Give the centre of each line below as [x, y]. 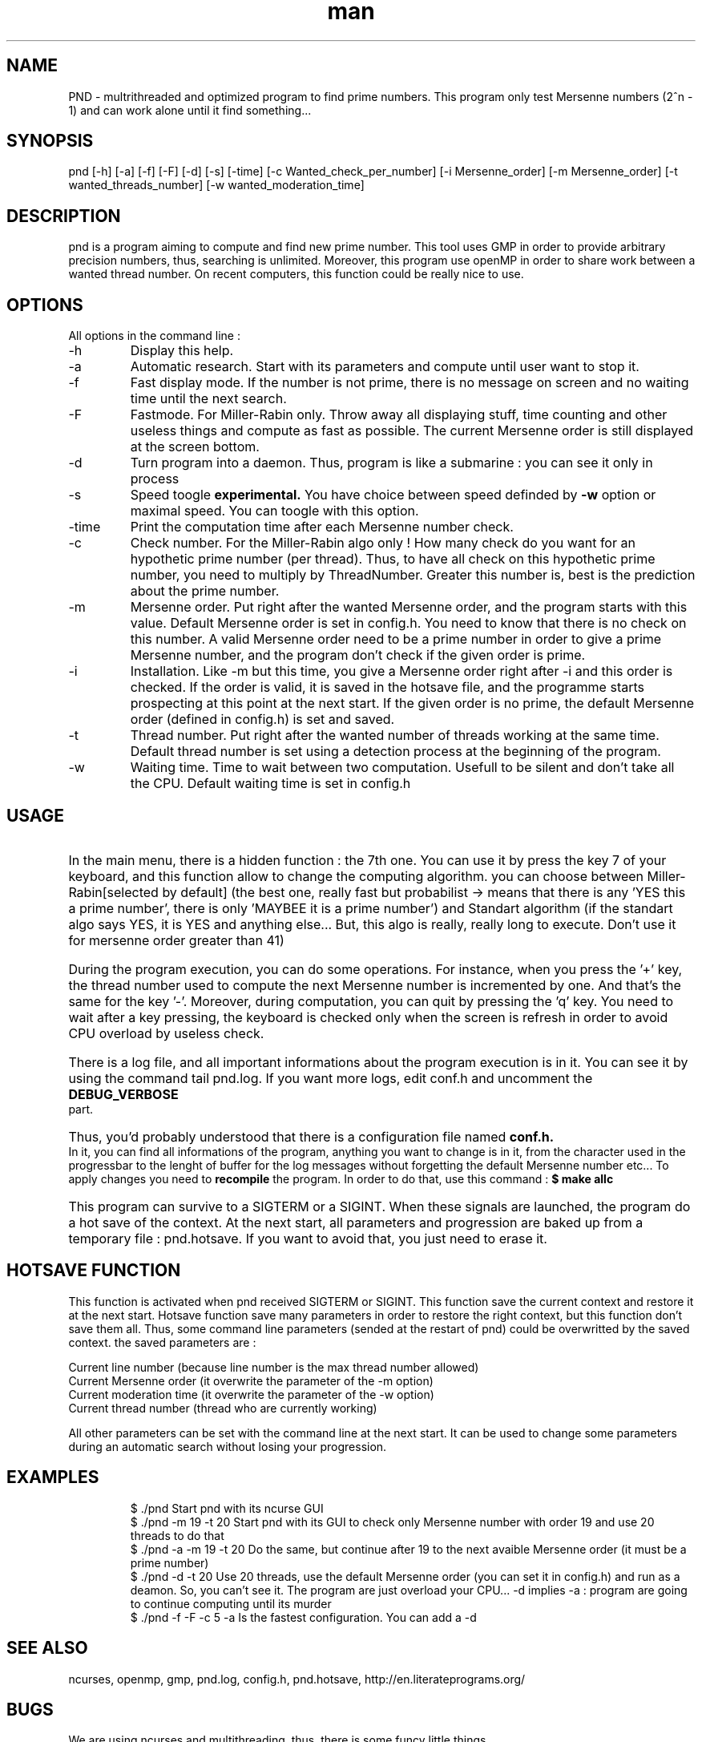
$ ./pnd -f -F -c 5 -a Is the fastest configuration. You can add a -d [303, 1617]
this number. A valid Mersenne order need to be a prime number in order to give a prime [396, 639]
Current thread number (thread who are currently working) [223, 1408]
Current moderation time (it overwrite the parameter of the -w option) [251, 1394]
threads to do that [177, 1535]
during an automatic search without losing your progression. [228, 1446]
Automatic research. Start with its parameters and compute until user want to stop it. [385, 367]
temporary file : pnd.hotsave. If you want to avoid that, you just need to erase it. [308, 1238]
